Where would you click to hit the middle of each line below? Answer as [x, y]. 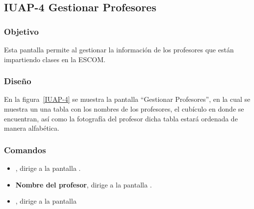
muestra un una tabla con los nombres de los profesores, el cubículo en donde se [124, 109]
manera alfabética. [32, 128]
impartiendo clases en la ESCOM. [55, 59]
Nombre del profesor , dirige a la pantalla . [84, 184]
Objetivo [21, 31]
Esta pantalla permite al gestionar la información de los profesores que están [119, 49]
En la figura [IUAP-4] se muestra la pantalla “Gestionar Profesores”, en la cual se [127, 99]
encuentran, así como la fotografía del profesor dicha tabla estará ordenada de [121, 118]
